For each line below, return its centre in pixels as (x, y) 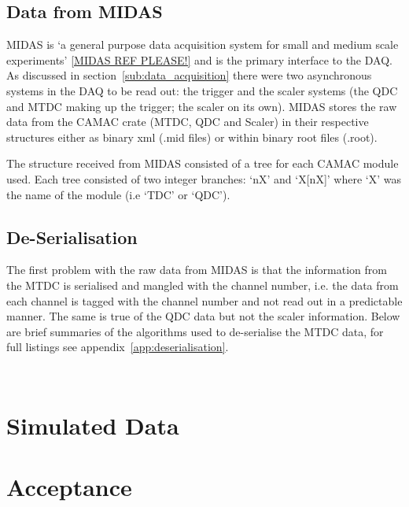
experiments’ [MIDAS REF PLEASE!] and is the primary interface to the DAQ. (199, 59)
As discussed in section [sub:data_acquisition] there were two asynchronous (189, 75)
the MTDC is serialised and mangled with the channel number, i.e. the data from (203, 285)
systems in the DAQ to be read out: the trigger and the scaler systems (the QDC (202, 90)
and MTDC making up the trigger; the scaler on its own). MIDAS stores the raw (202, 106)
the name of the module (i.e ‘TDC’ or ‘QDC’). (118, 194)
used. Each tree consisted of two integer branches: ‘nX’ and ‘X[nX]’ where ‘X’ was (204, 178)
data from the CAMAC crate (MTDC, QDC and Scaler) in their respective (188, 122)
